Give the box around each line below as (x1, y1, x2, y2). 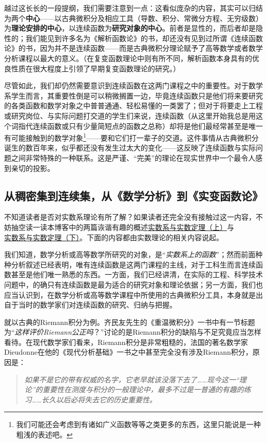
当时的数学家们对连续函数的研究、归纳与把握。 (18, 299, 177, 310)
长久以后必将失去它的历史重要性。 (41, 394, 157, 405)
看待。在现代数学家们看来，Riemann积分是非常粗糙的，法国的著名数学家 (4, 336, 248, 347)
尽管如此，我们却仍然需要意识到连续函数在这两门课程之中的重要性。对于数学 (4, 80, 263, 91)
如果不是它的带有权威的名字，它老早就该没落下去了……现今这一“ (24, 374, 239, 384)
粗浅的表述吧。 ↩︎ (16, 429, 73, 440)
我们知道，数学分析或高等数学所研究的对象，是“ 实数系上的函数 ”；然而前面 (4, 249, 256, 260)
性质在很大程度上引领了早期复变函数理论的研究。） (11, 63, 180, 73)
